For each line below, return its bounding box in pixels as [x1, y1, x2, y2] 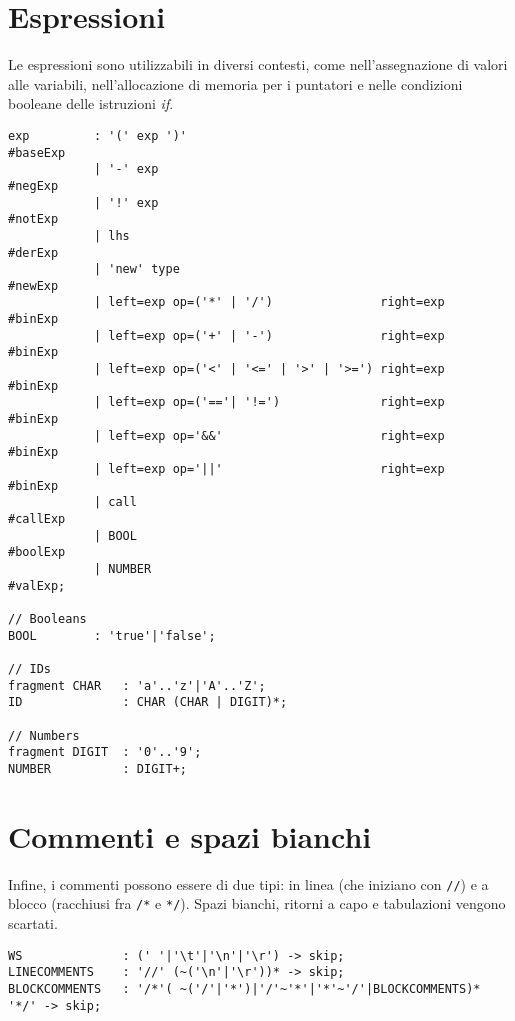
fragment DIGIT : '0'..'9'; [8, 745, 202, 760]
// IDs [8, 661, 51, 676]
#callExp [8, 512, 66, 526]
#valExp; [8, 578, 66, 593]
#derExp [8, 245, 59, 260]
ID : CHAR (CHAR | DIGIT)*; [8, 695, 288, 710]
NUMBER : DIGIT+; [8, 761, 187, 776]
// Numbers [8, 728, 80, 743]
